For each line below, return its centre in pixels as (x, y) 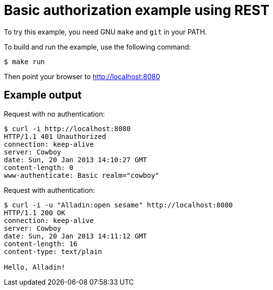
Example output (43, 95)
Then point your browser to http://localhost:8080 (82, 76)
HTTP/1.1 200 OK (35, 213)
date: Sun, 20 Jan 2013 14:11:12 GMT (76, 236)
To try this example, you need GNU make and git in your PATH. (105, 32)
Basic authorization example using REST (137, 10)
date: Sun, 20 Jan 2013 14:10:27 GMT (76, 160)
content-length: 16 (41, 244)
